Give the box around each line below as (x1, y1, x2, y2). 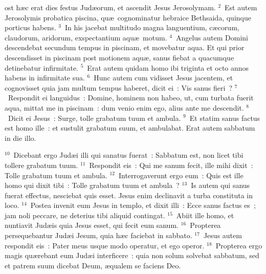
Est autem (225, 2, 257, 12)
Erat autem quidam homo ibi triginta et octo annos (87, 62, 249, 73)
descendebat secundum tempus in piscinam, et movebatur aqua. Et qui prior (5, 42, 245, 53)
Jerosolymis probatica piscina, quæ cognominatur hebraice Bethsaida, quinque (5, 12, 251, 23)
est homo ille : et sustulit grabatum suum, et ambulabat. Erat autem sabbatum (5, 122, 255, 133)
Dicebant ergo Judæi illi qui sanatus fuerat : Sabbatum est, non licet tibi (13, 150, 243, 160)
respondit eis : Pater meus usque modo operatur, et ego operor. (5, 240, 205, 250)
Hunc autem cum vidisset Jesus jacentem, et (94, 72, 233, 83)
